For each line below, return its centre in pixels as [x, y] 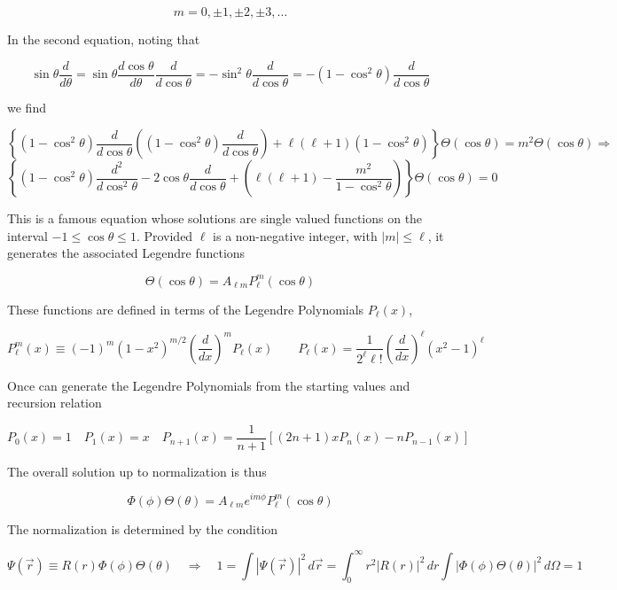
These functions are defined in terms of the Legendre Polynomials [186, 309]
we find [27, 107]
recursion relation [55, 403]
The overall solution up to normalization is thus [137, 471]
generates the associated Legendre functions [126, 253]
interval [27, 235]
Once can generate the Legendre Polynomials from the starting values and [209, 385]
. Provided [164, 235]
